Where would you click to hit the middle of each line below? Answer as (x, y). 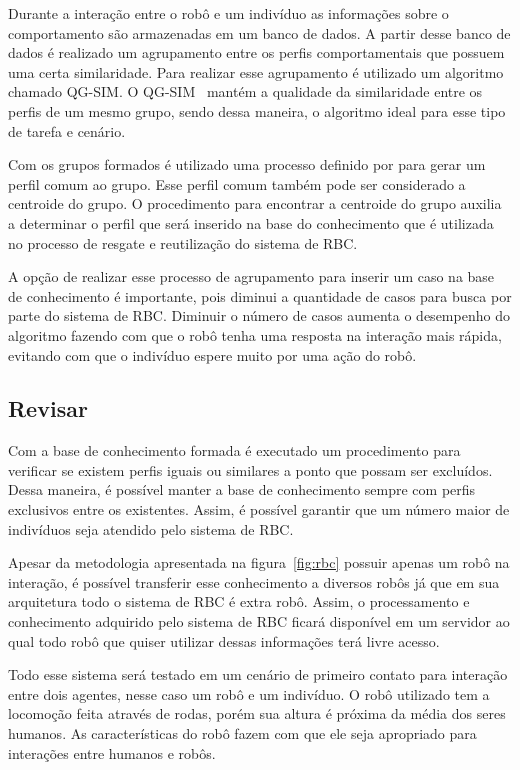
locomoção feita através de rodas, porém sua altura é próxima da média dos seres (257, 713)
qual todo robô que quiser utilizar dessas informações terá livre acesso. (224, 640)
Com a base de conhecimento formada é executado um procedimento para (234, 450)
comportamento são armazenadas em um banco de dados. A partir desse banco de (259, 32)
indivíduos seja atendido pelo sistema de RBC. (151, 528)
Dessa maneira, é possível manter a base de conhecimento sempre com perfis (242, 489)
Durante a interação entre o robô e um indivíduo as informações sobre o (228, 13)
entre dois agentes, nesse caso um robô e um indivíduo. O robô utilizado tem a (249, 693)
